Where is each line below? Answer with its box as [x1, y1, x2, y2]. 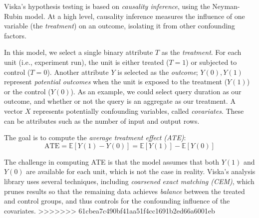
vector [4, 105, 23, 116]
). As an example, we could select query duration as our [70, 86, 242, 96]
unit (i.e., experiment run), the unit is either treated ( [4, 56, 169, 67]
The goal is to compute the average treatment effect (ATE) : [4, 132, 186, 143]
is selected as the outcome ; [117, 66, 198, 77]
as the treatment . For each [161, 47, 242, 57]
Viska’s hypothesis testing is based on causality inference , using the [4, 1, 210, 11]
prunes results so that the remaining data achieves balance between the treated [4, 186, 245, 196]
